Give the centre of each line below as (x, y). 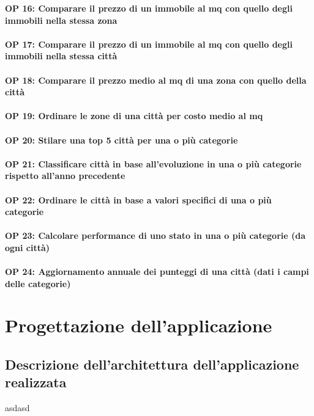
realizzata (36, 382)
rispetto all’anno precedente (65, 176)
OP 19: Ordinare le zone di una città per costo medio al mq (134, 116)
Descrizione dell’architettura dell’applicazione (152, 364)
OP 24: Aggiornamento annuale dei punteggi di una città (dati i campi (157, 272)
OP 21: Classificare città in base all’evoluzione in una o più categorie (153, 163)
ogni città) (28, 247)
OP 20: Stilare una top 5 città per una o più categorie (121, 140)
